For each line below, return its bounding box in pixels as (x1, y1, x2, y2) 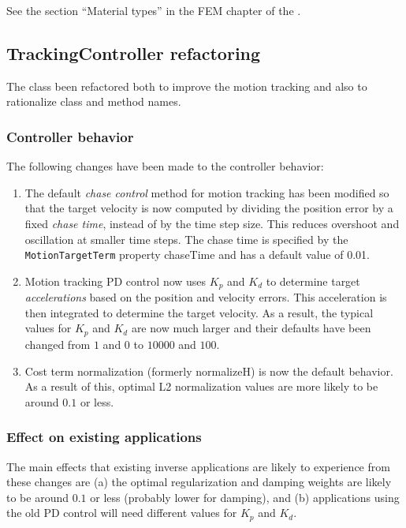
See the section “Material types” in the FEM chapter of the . (6, 2, 301, 18)
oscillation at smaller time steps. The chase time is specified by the (24, 230, 348, 247)
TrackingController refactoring (6, 40, 261, 65)
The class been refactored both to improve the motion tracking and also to (6, 77, 367, 94)
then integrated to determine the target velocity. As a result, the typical (24, 304, 374, 320)
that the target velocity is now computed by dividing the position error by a (24, 200, 393, 216)
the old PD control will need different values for (6, 504, 237, 521)
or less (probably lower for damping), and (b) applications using (90, 489, 400, 505)
